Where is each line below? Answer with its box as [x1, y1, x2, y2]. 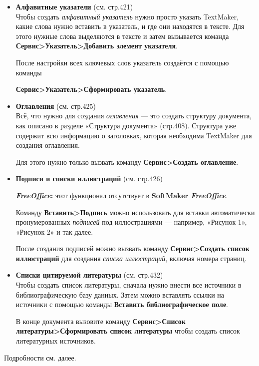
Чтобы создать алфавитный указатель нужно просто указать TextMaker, [15, 11, 239, 21]
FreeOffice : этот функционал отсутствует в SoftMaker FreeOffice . [15, 190, 228, 200]
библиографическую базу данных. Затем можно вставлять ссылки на [15, 289, 225, 300]
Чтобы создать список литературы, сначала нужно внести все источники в [15, 280, 242, 290]
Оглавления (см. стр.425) [15, 100, 96, 111]
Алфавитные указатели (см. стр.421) [15, 1, 133, 11]
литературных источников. [15, 336, 96, 346]
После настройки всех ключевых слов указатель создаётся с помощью [15, 57, 229, 67]
